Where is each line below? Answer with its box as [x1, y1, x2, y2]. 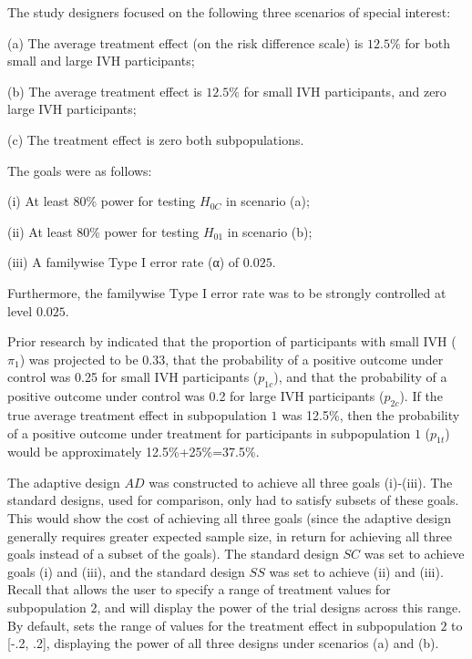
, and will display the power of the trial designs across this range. [97, 598, 462, 617]
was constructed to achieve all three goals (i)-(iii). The [149, 472, 453, 491]
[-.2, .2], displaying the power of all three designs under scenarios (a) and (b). [7, 633, 439, 653]
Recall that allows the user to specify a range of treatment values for [7, 580, 391, 599]
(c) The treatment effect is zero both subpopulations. [7, 129, 304, 149]
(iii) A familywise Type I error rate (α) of [7, 252, 240, 272]
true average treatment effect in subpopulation [7, 405, 267, 424]
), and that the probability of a [273, 367, 447, 386]
